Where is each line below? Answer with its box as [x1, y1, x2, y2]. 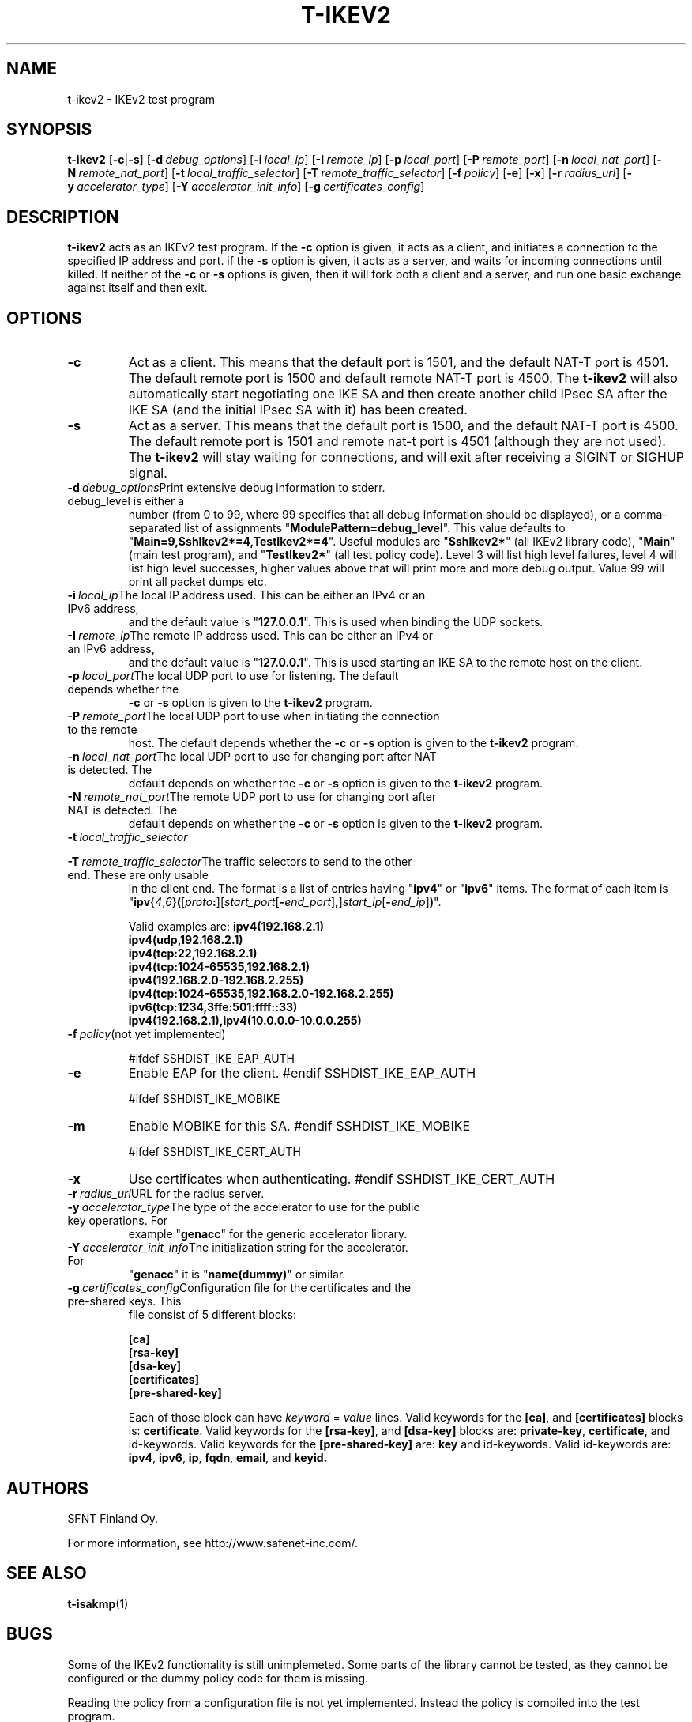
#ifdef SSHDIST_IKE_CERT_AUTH [128, 1145, 301, 1159]
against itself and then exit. [67, 281, 208, 295]
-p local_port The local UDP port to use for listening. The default [67, 669, 399, 683]
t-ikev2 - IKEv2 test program [67, 92, 215, 106]
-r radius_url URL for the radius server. [67, 1187, 265, 1201]
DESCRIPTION [6, 206, 119, 227]
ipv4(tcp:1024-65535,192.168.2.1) [128, 960, 310, 974]
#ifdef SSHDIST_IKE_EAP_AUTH [128, 1052, 295, 1066]
